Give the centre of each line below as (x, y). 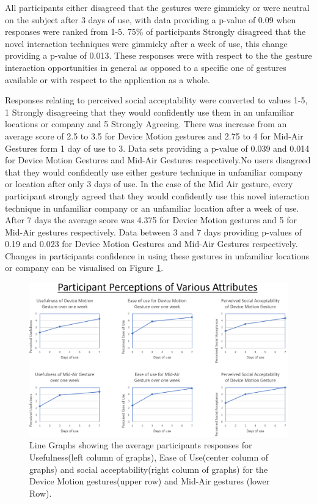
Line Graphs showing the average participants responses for (141, 445)
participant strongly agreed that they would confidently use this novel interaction (157, 195)
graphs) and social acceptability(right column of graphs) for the (149, 469)
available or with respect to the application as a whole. (107, 79)
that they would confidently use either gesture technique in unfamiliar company (154, 172)
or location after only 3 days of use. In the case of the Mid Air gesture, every (149, 184)
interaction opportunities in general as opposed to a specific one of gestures (146, 67)
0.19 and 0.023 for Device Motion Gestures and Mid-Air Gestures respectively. (151, 244)
